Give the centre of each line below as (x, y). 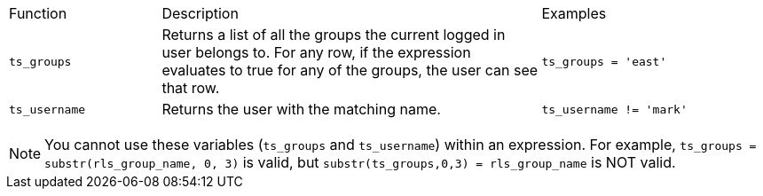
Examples (574, 13)
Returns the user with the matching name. (301, 109)
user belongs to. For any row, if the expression (316, 52)
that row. (191, 88)
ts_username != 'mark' (614, 109)
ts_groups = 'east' (604, 61)
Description (200, 13)
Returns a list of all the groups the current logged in (334, 35)
